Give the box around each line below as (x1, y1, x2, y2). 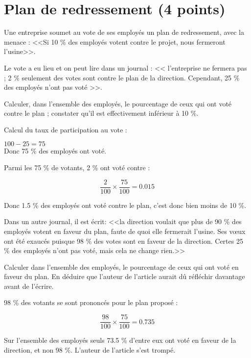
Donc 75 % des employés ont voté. (4, 146, 107, 156)
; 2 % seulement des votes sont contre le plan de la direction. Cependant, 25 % (4, 72, 240, 82)
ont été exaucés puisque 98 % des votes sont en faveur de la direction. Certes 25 (4, 235, 243, 246)
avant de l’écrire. (4, 281, 54, 291)
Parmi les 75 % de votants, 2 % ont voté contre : (4, 162, 150, 173)
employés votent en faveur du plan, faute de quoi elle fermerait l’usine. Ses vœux (4, 226, 246, 236)
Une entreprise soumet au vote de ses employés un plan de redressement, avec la (4, 27, 244, 37)
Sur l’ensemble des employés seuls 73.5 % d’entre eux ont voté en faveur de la (4, 335, 236, 345)
